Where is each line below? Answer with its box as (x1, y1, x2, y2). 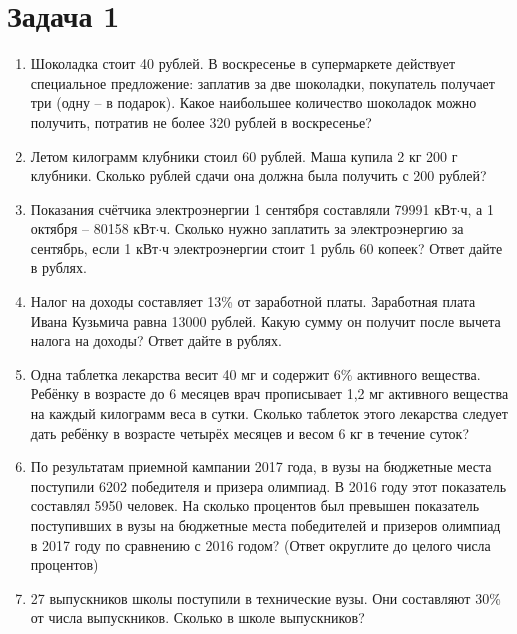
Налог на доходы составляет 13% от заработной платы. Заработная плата (30, 291, 476, 312)
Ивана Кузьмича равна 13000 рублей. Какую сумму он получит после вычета (30, 310, 501, 331)
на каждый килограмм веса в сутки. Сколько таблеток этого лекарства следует (30, 403, 508, 424)
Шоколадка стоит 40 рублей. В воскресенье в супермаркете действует (30, 53, 456, 74)
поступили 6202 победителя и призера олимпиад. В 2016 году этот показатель (30, 475, 507, 496)
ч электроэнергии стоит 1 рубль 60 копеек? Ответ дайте (162, 237, 503, 258)
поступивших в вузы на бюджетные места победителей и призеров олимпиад (30, 515, 501, 535)
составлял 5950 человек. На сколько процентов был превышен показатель (30, 495, 480, 516)
